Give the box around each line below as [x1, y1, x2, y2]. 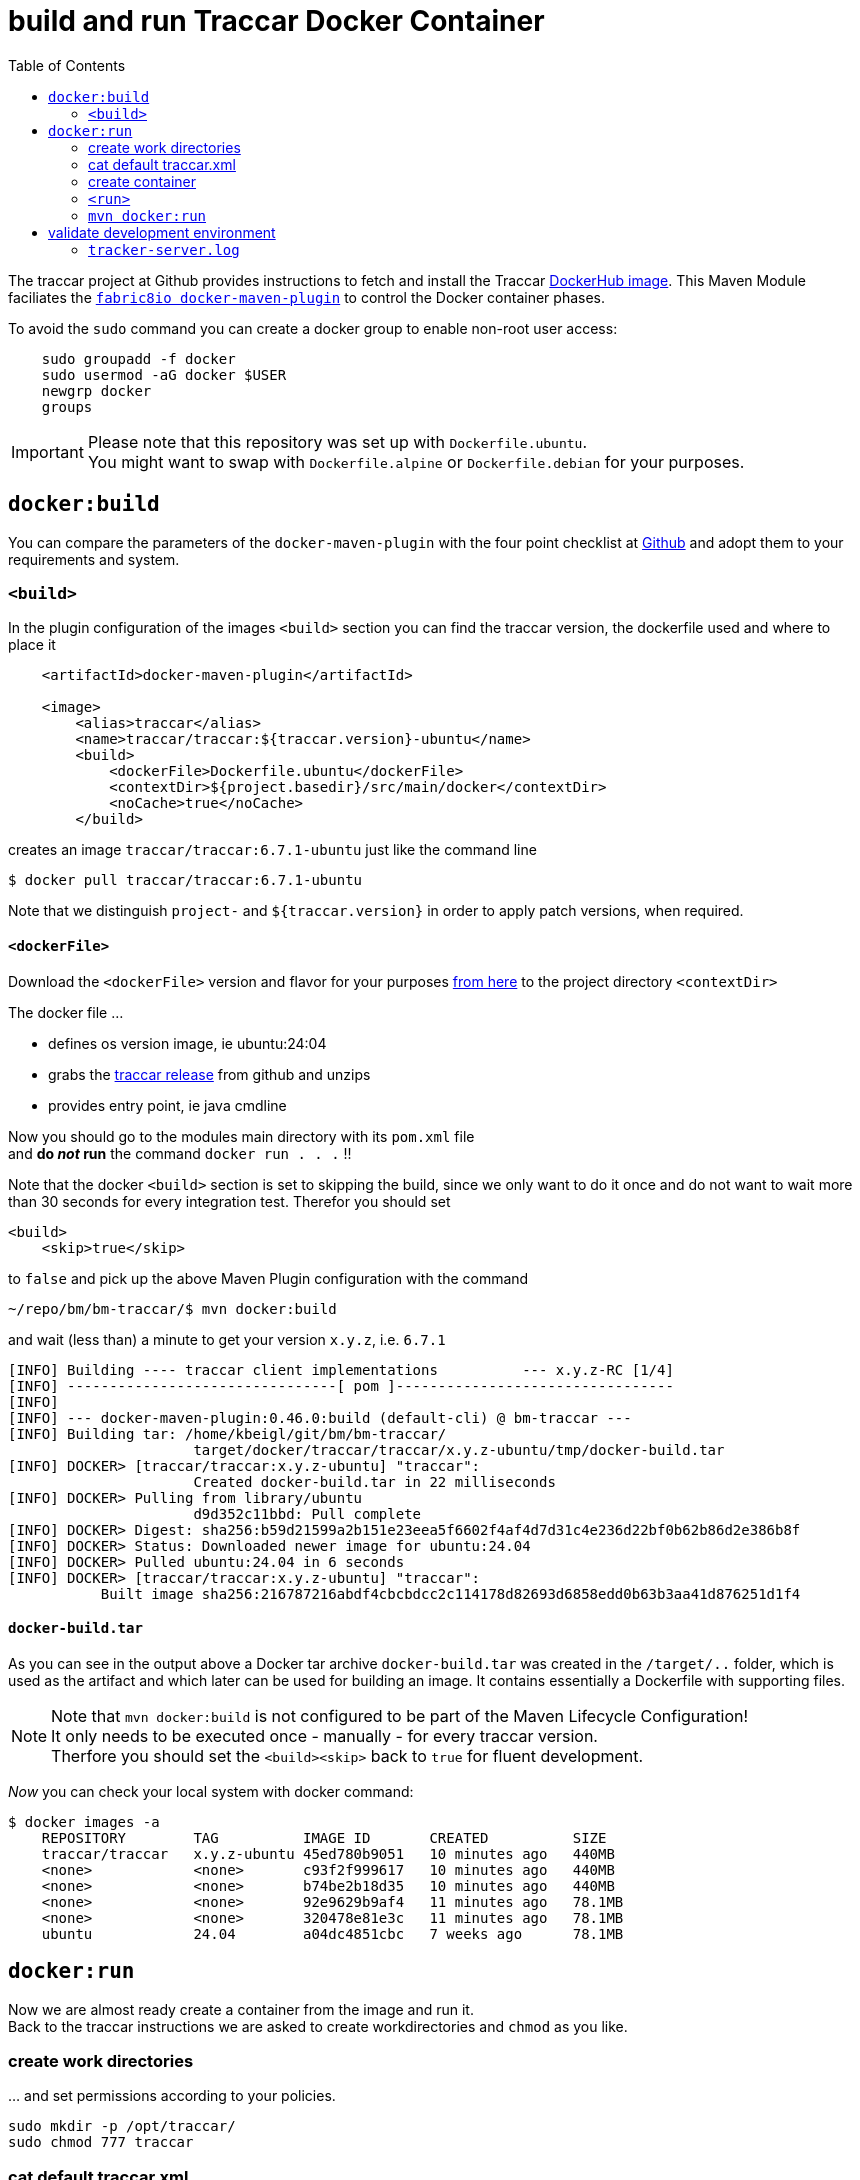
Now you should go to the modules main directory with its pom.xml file [8, 1127, 475, 1145]
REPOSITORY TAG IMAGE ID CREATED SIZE [41, 1829, 607, 1846]
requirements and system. [8, 550, 180, 568]
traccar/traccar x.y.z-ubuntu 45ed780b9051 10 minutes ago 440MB [41, 1845, 615, 1862]
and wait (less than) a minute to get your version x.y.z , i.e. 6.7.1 [8, 1330, 446, 1348]
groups [41, 398, 93, 415]
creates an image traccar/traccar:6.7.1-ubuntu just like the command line [8, 841, 537, 859]
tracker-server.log [88, 241, 240, 258]
